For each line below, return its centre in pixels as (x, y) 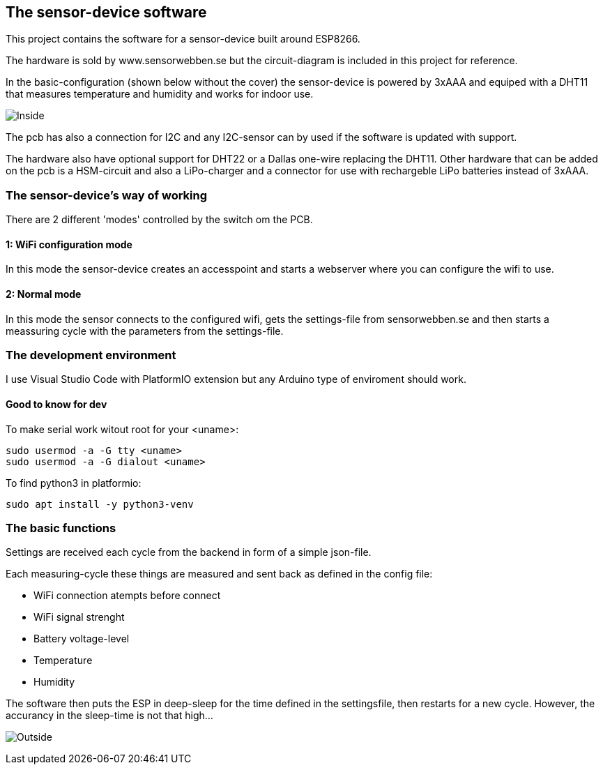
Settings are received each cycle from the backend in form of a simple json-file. (189, 552)
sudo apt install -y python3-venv (100, 504)
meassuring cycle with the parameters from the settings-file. (145, 331)
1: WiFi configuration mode (69, 244)
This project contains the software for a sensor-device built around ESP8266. (183, 39)
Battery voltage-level (82, 639)
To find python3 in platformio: (74, 483)
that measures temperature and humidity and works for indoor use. (160, 94)
